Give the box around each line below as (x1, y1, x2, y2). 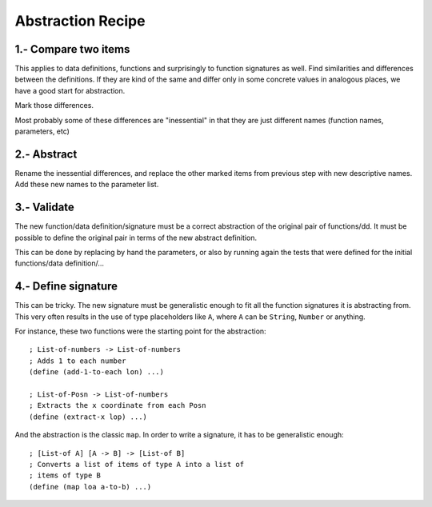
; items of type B (29, 471, 102, 480)
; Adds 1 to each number (29, 356, 126, 365)
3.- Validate (14, 201, 75, 214)
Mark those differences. (14, 101, 94, 110)
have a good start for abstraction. (14, 86, 126, 95)
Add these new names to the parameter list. (14, 180, 159, 190)
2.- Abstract (14, 147, 78, 161)
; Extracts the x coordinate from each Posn (29, 401, 207, 410)
